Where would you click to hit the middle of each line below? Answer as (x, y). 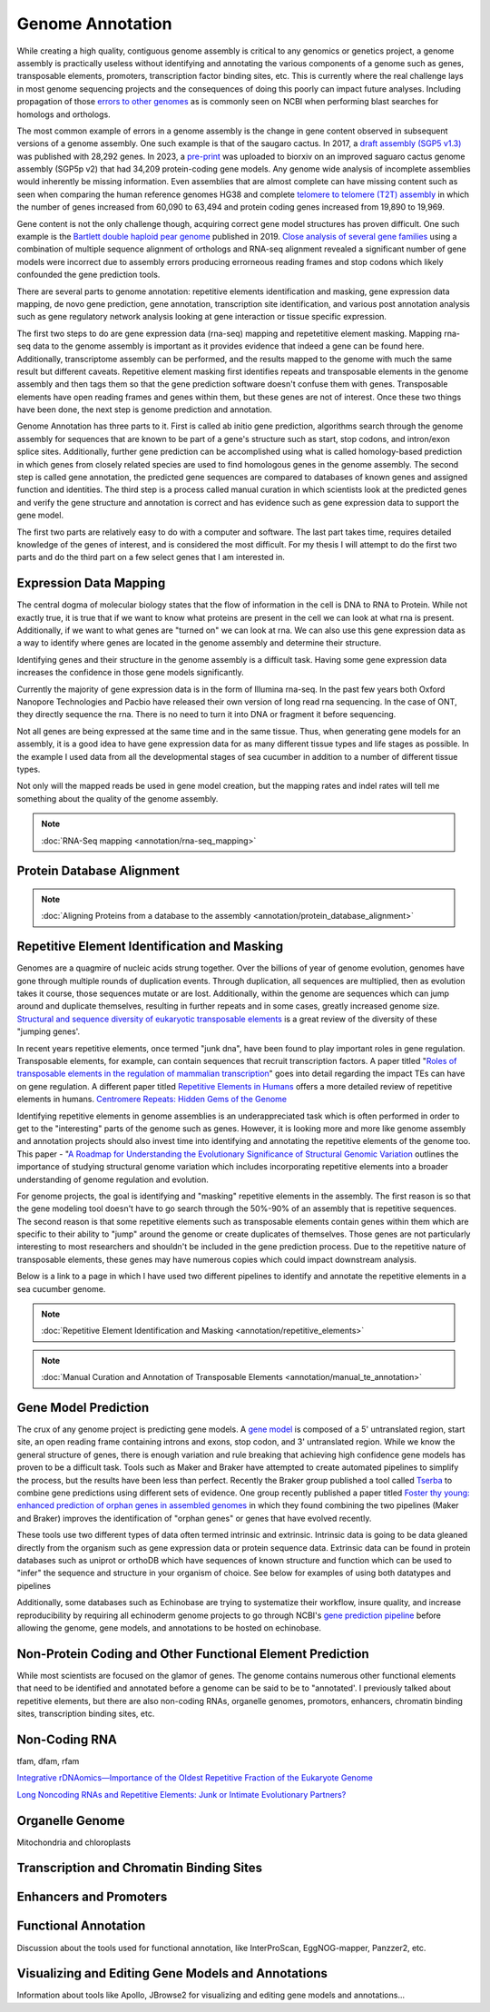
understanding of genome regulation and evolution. (113, 1179)
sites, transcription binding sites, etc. (86, 1714)
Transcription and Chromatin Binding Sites (140, 1868)
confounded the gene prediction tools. (88, 275)
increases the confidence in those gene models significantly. (130, 673)
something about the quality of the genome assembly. (118, 798)
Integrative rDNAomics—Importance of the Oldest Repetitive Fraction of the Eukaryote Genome (195, 1778)
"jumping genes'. (49, 1031)
